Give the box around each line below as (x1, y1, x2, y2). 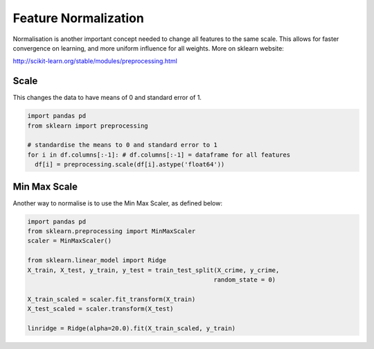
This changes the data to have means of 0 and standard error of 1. (12, 94, 202, 102)
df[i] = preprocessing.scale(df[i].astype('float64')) (35, 160, 225, 169)
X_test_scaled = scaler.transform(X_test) (27, 305, 174, 313)
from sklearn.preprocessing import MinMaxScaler (27, 228, 196, 235)
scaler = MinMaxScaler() (27, 237, 112, 245)
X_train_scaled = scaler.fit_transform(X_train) (27, 295, 196, 303)
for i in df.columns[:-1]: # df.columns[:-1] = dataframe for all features (27, 151, 291, 159)
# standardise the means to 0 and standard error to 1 (27, 141, 217, 149)
